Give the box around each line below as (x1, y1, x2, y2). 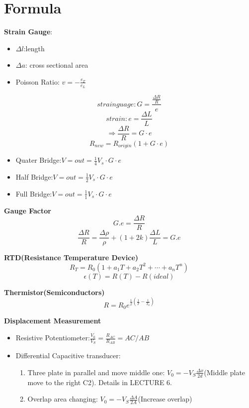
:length (23, 43, 45, 53)
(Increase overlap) (138, 394, 192, 404)
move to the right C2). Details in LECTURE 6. (27, 377, 172, 387)
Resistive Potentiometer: (15, 332, 90, 343)
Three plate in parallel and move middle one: (27, 367, 165, 377)
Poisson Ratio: (15, 76, 60, 87)
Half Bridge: (15, 171, 53, 182)
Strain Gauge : (4, 26, 53, 37)
